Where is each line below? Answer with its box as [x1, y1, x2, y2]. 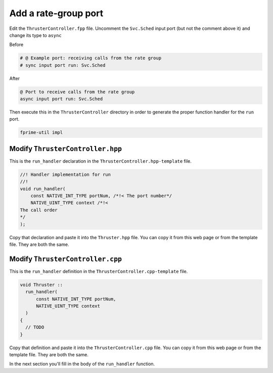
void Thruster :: [20, 282, 63, 287]
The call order [20, 207, 58, 213]
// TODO [25, 324, 44, 330]
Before [9, 42, 24, 48]
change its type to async [9, 32, 62, 38]
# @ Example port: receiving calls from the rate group [20, 55, 162, 61]
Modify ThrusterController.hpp [9, 144, 122, 153]
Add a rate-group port [9, 8, 104, 19]
